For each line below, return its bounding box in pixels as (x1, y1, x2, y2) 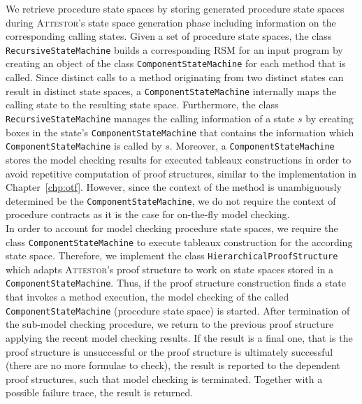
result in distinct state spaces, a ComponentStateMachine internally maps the (6, 83, 336, 98)
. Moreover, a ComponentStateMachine (169, 138, 335, 153)
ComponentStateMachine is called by (6, 138, 162, 153)
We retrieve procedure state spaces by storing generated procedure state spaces (6, 1, 345, 15)
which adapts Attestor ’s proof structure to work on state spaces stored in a (6, 261, 334, 276)
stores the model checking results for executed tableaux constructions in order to (6, 152, 352, 166)
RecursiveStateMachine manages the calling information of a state (6, 110, 295, 125)
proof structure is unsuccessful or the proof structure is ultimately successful (6, 344, 333, 359)
